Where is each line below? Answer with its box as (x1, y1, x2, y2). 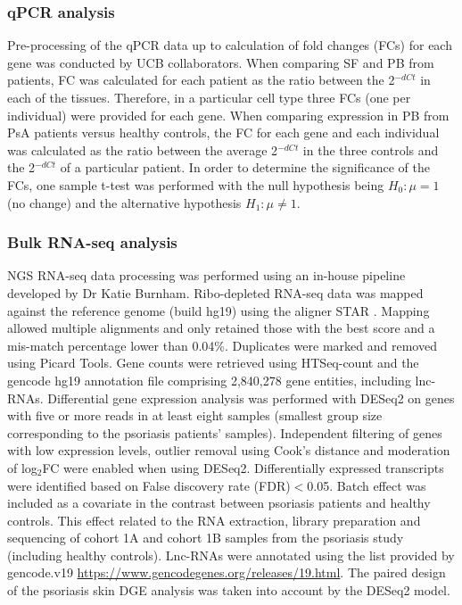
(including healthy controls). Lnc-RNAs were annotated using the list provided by (7, 545, 455, 564)
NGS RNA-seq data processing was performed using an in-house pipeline (7, 266, 406, 285)
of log (7, 458, 37, 477)
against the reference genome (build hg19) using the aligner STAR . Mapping (7, 301, 430, 319)
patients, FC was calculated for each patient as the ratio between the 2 (7, 70, 395, 89)
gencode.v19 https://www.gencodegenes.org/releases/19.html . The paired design (7, 563, 446, 582)
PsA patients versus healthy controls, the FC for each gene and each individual (7, 123, 440, 142)
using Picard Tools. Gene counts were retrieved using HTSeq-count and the (7, 353, 419, 372)
